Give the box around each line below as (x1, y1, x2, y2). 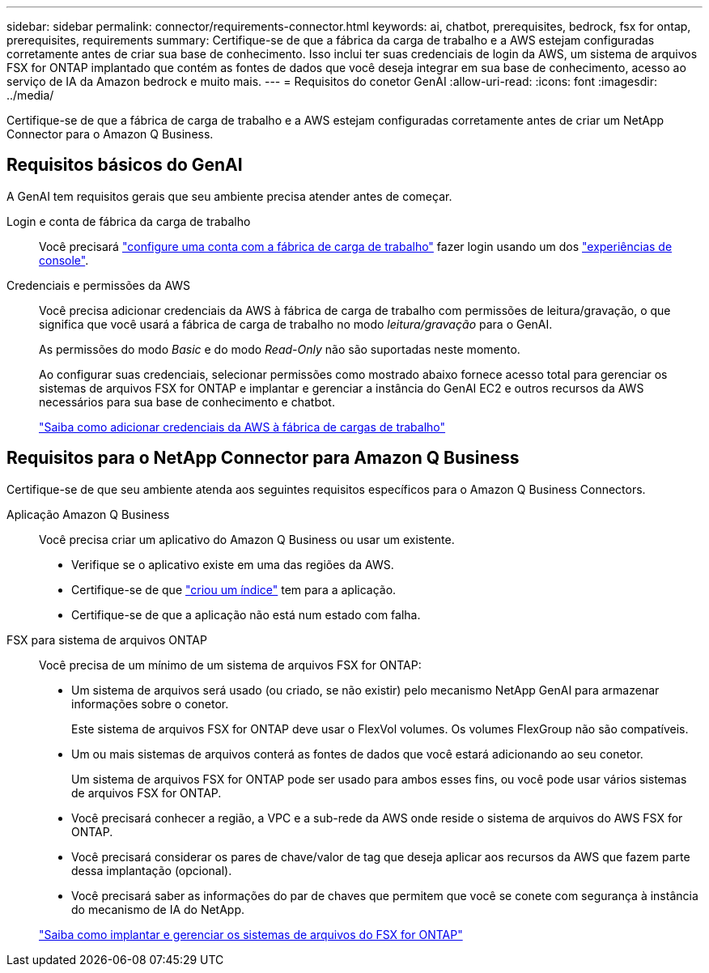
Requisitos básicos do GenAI (6, 155, 243, 176)
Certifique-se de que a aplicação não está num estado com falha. (71, 607, 421, 622)
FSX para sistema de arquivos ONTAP (6, 632, 207, 647)
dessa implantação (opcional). (71, 863, 232, 877)
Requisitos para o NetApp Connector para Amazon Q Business (6, 448, 520, 469)
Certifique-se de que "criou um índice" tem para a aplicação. (71, 582, 397, 597)
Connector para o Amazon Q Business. (6, 127, 214, 141)
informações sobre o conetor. (71, 696, 229, 711)
